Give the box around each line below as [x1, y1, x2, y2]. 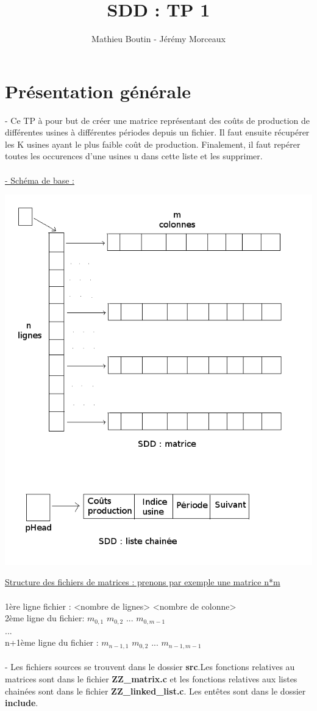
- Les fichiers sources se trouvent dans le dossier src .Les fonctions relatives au [5, 660, 295, 673]
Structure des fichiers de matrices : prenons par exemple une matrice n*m [5, 576, 280, 588]
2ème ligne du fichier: [5, 612, 85, 624]
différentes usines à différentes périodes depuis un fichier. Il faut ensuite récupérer [5, 126, 310, 139]
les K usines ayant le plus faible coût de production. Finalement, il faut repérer [5, 137, 301, 150]
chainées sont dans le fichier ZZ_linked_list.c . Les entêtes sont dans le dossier [5, 684, 306, 697]
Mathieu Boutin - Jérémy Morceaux [91, 32, 226, 45]
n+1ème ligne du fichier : [5, 636, 99, 649]
